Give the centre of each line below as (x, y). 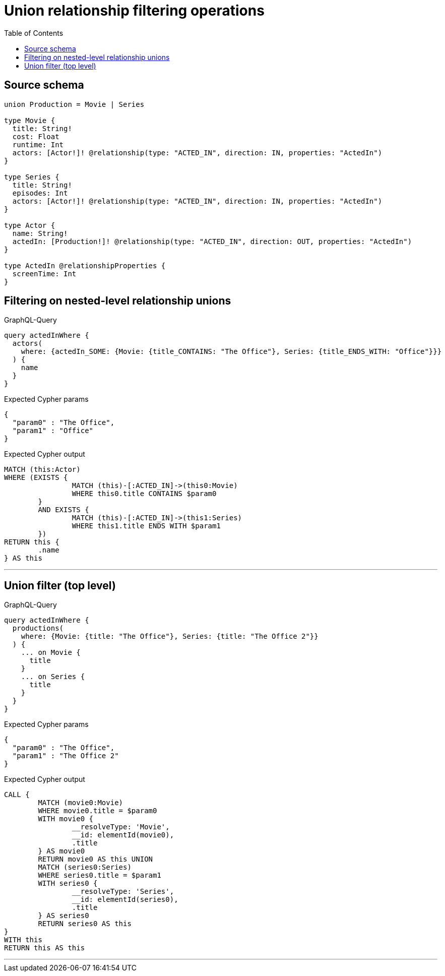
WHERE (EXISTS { (36, 478)
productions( (38, 628)
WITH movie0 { (66, 819)
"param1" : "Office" (53, 431)
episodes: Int (40, 193)
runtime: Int (38, 144)
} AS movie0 (61, 851)
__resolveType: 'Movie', (121, 827)
